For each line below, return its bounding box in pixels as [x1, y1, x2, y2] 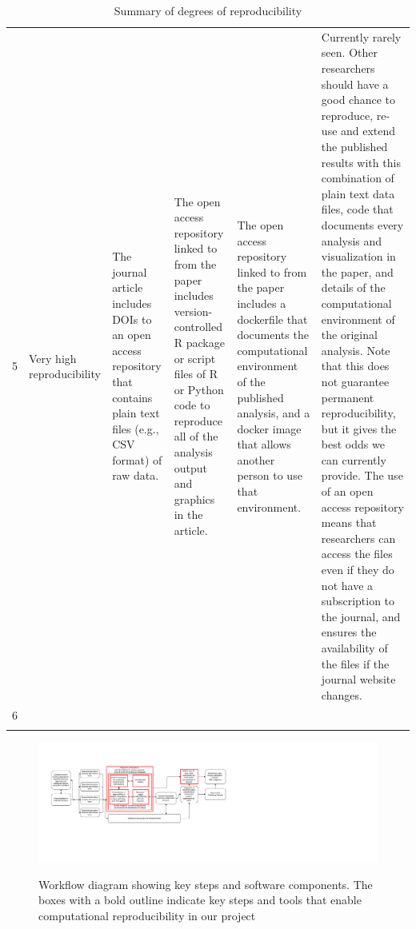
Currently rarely [321, 28, 402, 45]
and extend [341, 122, 396, 139]
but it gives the [321, 420, 397, 437]
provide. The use [321, 467, 403, 484]
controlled [174, 318, 222, 335]
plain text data [321, 185, 395, 201]
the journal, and [321, 608, 401, 624]
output [174, 459, 207, 476]
